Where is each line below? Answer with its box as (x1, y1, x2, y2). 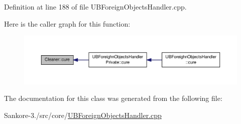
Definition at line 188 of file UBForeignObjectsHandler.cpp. (4, 2, 187, 12)
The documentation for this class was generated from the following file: (4, 93, 222, 103)
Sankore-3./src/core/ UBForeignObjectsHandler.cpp (4, 109, 162, 120)
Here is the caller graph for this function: (4, 18, 131, 29)
